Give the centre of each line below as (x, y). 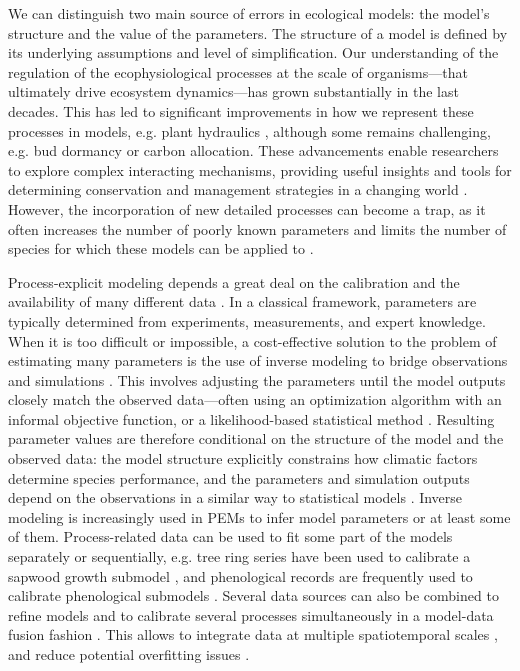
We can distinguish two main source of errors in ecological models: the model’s (249, 13)
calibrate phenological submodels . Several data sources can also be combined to (253, 595)
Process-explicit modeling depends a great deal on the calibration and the (234, 281)
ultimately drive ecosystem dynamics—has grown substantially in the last (233, 91)
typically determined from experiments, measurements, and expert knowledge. (247, 320)
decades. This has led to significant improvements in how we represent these (241, 110)
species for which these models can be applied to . (161, 248)
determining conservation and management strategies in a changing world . (238, 189)
